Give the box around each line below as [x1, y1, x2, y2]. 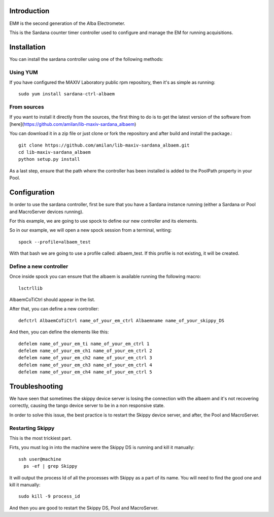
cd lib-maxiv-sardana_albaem [18, 150, 91, 155]
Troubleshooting [9, 382, 63, 391]
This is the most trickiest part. [9, 435, 72, 441]
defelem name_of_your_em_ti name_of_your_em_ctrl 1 [18, 340, 150, 347]
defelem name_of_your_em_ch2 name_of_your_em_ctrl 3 [18, 355, 152, 361]
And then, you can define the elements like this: [9, 329, 109, 335]
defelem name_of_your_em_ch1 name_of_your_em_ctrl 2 [18, 348, 152, 354]
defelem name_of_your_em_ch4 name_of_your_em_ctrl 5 [18, 369, 152, 375]
